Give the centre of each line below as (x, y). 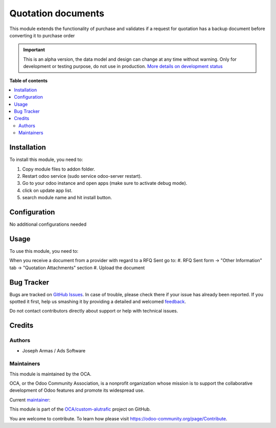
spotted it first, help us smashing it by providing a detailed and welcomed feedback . (98, 301)
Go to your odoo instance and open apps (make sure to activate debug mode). (105, 183)
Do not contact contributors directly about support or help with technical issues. (94, 311)
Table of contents (29, 80)
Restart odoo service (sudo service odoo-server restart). (82, 176)
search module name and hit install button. (67, 198)
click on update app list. (47, 190)
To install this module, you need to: (46, 160)
